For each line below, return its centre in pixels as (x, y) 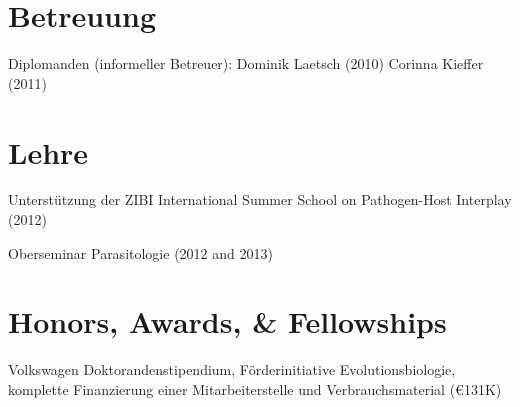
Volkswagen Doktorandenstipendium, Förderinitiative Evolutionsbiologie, (232, 369)
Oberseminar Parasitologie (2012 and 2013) (140, 252)
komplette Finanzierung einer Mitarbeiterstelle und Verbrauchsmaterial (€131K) (255, 388)
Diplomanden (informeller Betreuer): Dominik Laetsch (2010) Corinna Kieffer (246, 63)
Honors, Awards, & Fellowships (227, 321)
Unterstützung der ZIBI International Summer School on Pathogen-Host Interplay (260, 199)
